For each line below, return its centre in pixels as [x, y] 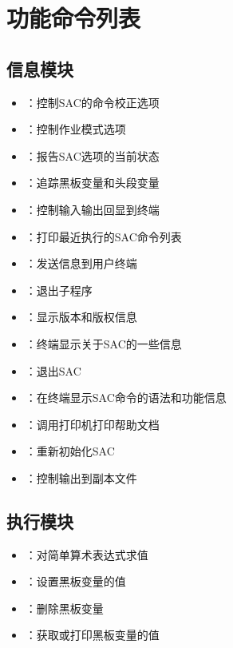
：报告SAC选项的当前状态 [92, 155]
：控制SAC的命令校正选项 [92, 102]
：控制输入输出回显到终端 [92, 209]
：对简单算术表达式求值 [87, 554]
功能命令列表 [74, 18]
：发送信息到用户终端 [81, 263]
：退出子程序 [59, 290]
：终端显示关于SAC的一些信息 [103, 343]
